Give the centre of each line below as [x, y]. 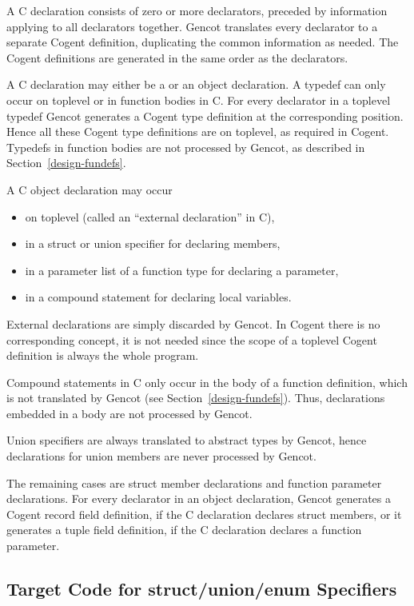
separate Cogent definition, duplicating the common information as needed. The [203, 42]
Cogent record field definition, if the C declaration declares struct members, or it [204, 514]
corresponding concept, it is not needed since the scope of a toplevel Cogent [192, 339]
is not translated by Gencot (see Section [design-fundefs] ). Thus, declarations [196, 398]
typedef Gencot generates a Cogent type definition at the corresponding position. [205, 116]
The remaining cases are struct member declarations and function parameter [194, 482]
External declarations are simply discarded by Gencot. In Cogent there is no [193, 323]
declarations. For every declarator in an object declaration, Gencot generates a [199, 498]
